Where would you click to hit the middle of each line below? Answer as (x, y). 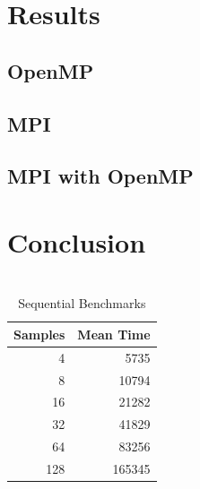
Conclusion (77, 241)
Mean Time (114, 334)
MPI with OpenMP (100, 176)
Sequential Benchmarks (82, 303)
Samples (39, 334)
